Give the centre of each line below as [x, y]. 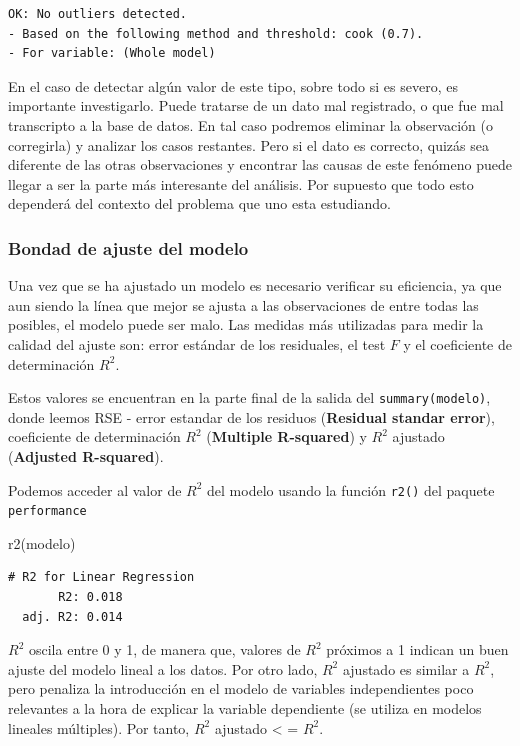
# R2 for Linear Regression [101, 577]
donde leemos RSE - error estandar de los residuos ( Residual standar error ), [251, 416]
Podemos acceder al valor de [95, 489]
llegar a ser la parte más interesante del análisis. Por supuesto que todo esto [241, 183]
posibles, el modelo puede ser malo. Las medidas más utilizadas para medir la [246, 324]
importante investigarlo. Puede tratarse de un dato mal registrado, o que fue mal [256, 105]
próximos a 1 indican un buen [417, 649]
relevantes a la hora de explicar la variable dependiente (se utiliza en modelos [245, 708]
